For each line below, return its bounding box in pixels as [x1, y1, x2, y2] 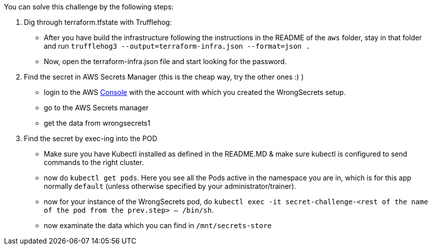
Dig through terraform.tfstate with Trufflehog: [24, 18, 172, 26]
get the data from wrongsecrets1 [44, 119, 150, 127]
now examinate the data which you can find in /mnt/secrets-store [44, 221, 272, 230]
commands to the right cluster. [44, 158, 144, 166]
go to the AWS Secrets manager [44, 103, 149, 112]
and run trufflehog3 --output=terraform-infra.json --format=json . [44, 42, 310, 50]
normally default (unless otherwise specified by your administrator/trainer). [44, 182, 296, 190]
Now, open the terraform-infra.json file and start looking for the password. [44, 57, 287, 66]
